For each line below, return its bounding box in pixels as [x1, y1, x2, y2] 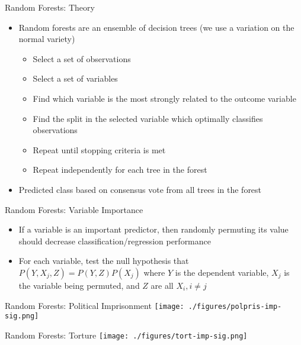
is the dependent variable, [175, 266, 269, 278]
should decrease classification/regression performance [18, 234, 211, 247]
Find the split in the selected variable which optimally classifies [33, 112, 263, 124]
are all [150, 279, 174, 291]
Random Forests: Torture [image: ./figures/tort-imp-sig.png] [5, 328, 248, 341]
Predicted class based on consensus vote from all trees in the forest [18, 183, 262, 195]
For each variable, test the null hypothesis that [18, 254, 189, 267]
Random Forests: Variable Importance [5, 203, 143, 215]
